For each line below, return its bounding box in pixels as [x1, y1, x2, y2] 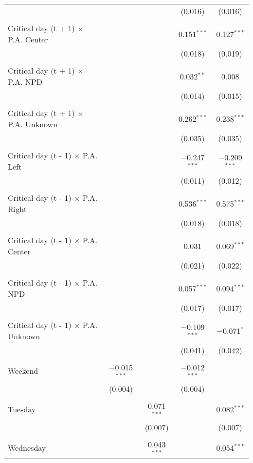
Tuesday [8, 404, 36, 415]
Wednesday [8, 442, 46, 453]
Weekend [8, 365, 38, 377]
